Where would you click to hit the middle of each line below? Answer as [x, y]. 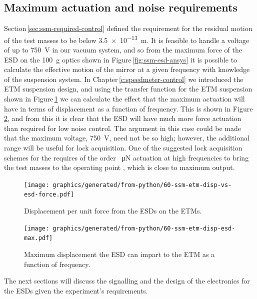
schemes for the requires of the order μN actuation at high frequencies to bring [126, 157]
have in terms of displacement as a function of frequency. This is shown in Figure [128, 108]
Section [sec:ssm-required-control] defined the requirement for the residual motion [128, 28]
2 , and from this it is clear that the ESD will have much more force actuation [123, 118]
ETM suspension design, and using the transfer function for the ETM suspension [128, 89]
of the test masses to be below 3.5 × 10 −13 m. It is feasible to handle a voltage [127, 39]
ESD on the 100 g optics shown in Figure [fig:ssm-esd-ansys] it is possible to [121, 59]
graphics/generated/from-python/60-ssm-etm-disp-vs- [142, 185]
